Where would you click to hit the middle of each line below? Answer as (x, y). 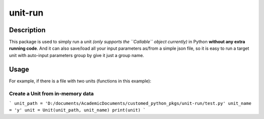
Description (27, 30)
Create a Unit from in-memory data (51, 94)
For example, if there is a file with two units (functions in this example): (80, 81)
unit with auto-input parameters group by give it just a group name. (77, 55)
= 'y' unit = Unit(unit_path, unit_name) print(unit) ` (77, 110)
